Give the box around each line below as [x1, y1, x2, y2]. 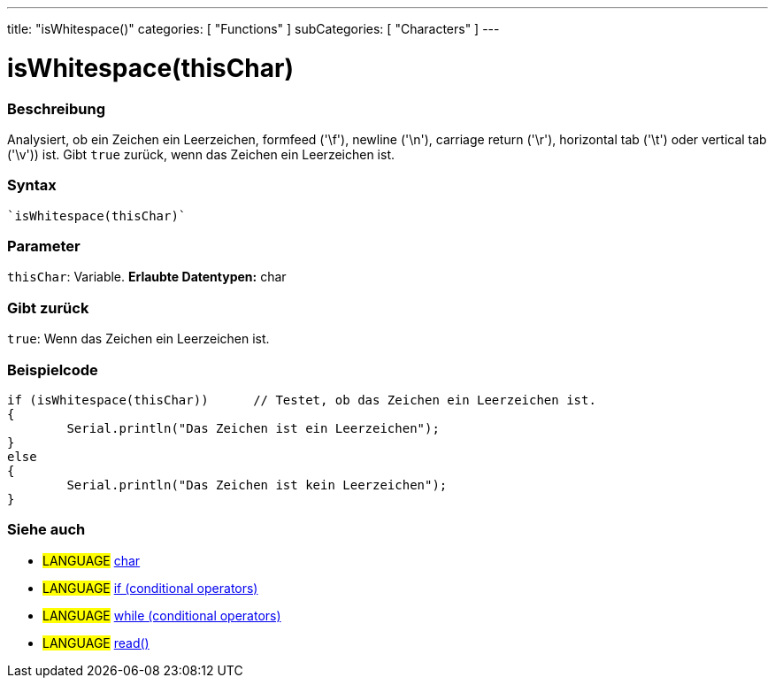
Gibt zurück [7, 298, 89, 317]
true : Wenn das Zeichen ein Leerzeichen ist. [7, 331, 270, 347]
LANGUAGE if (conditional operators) [42, 580, 258, 596]
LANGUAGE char [42, 552, 141, 568]
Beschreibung [7, 99, 106, 118]
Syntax [7, 176, 57, 195]
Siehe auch [7, 520, 86, 539]
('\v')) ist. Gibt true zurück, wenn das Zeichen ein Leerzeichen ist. [7, 146, 395, 162]
